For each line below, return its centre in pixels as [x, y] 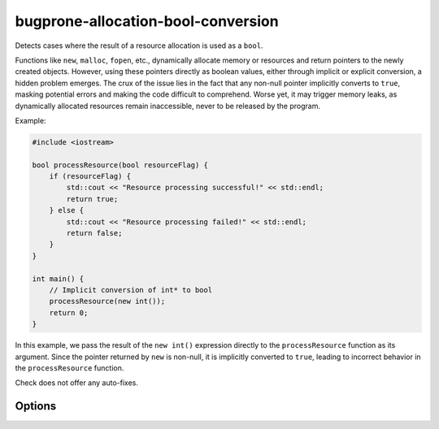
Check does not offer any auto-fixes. [76, 383]
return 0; [69, 312]
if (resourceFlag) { [90, 176]
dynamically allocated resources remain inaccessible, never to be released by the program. [168, 106]
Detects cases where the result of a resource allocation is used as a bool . [139, 45]
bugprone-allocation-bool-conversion [147, 21]
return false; [94, 233]
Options [36, 406]
